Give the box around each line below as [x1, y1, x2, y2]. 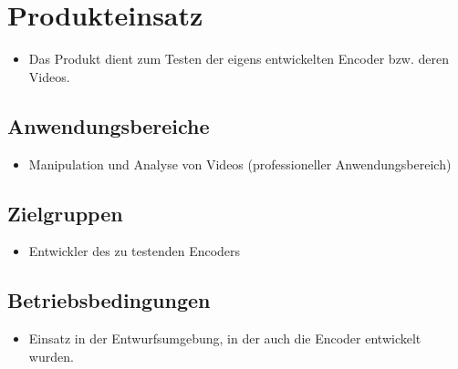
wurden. [28, 346, 74, 365]
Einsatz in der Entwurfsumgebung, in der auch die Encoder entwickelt [28, 329, 422, 348]
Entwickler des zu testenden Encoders [28, 241, 241, 261]
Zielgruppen [7, 199, 123, 227]
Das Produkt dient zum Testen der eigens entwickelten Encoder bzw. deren [28, 49, 450, 68]
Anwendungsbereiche [7, 111, 210, 139]
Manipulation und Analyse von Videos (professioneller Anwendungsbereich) [28, 154, 452, 173]
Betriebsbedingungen [7, 286, 211, 314]
